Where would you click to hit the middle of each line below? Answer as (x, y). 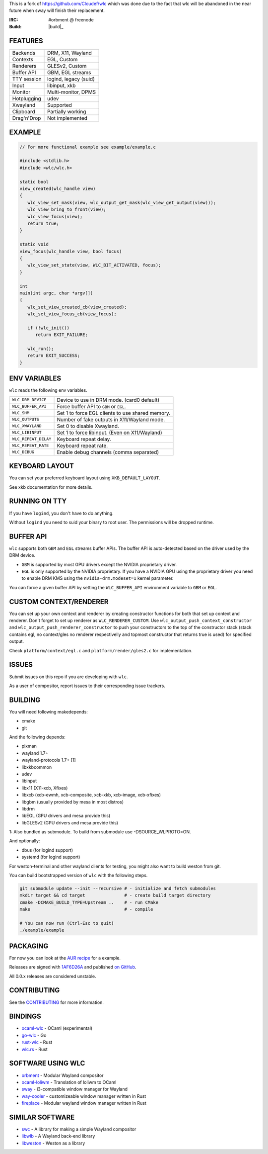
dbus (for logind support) (47, 850)
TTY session (27, 79)
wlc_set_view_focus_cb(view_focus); (72, 314)
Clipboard (24, 112)
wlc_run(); (41, 349)
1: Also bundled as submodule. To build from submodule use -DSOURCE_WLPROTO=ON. (100, 832)
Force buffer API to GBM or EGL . (91, 406)
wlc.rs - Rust (35, 1049)
